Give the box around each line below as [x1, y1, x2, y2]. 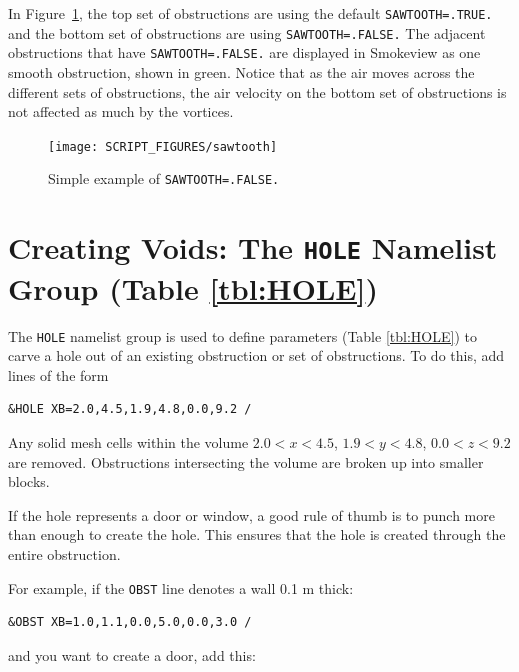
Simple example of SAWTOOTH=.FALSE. [48, 168, 280, 189]
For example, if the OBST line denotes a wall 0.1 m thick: [8, 577, 354, 598]
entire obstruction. [8, 543, 121, 564]
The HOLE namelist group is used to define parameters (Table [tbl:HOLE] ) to [8, 325, 477, 346]
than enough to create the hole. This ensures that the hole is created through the [8, 524, 506, 545]
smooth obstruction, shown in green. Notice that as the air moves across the [8, 61, 475, 82]
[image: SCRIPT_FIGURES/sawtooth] [48, 139, 278, 154]
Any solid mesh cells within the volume [8, 431, 249, 452]
